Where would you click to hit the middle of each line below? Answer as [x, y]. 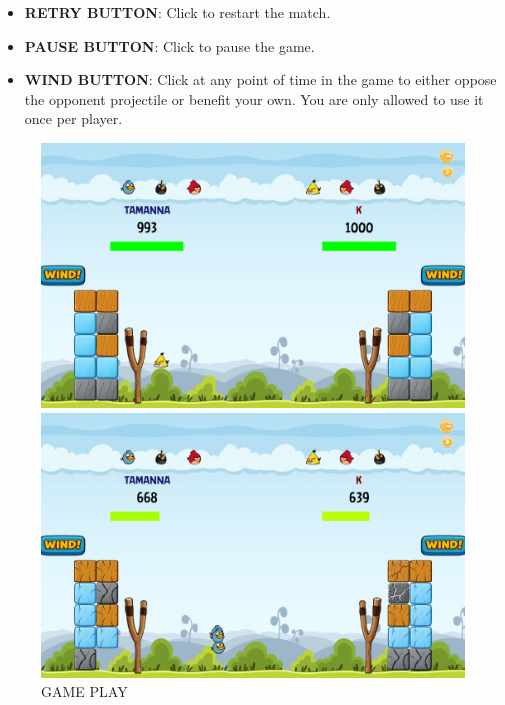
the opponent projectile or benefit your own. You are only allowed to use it [254, 98]
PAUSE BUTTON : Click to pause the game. [169, 45]
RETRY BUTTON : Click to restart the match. [177, 12]
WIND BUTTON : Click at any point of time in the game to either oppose [260, 79]
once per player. [73, 118]
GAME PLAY [84, 691]
